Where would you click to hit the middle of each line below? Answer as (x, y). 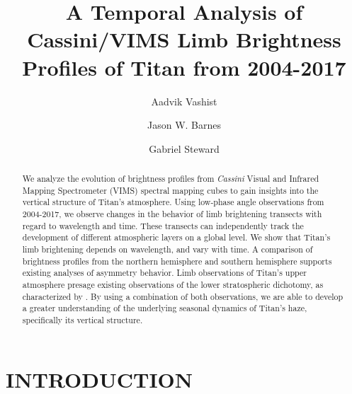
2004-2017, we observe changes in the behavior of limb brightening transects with (172, 214)
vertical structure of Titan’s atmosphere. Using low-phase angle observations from (173, 202)
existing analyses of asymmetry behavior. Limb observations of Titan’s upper (164, 273)
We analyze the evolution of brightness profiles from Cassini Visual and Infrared (171, 179)
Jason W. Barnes (184, 125)
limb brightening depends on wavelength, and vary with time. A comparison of (168, 249)
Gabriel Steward (184, 148)
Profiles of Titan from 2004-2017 (184, 67)
